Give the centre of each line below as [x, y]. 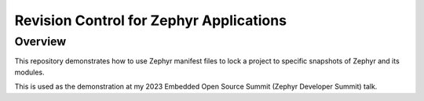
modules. [29, 72]
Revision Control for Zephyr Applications [150, 20]
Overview [40, 41]
